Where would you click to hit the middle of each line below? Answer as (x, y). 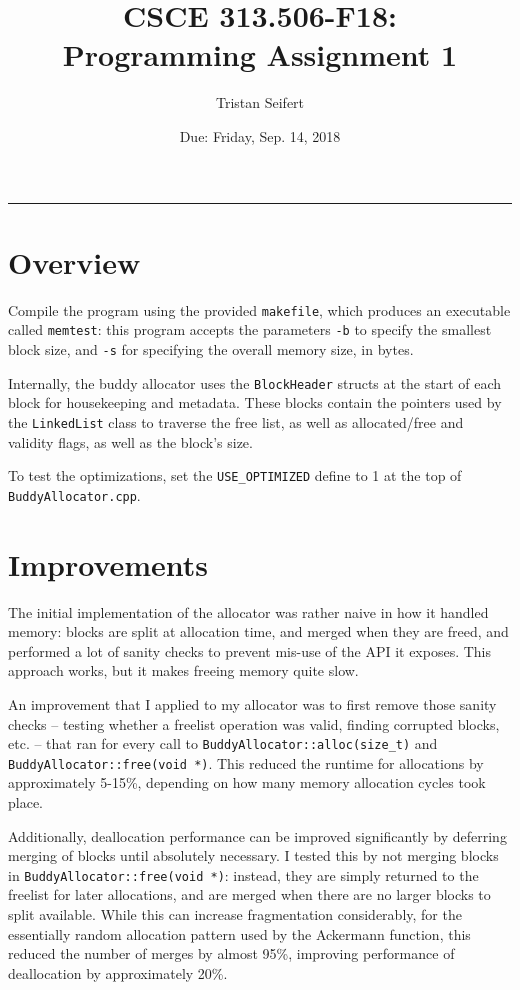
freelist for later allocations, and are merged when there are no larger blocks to (249, 894)
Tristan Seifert (260, 102)
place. (25, 802)
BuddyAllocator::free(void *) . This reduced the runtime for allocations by (246, 762)
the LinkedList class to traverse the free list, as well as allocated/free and (236, 421)
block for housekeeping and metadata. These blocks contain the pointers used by (255, 402)
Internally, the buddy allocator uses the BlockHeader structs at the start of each (255, 382)
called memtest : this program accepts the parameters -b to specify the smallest (250, 329)
